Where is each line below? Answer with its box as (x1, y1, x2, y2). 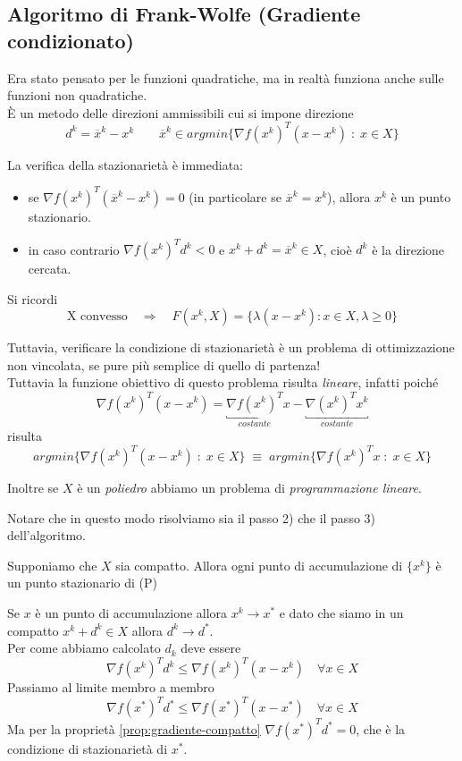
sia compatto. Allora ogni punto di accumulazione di (115, 555, 403, 574)
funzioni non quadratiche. (7, 86, 147, 105)
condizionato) (7, 26, 134, 54)
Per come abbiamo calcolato (7, 638, 161, 657)
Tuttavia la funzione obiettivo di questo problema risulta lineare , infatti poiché (7, 373, 439, 392)
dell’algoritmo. (7, 526, 86, 545)
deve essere (181, 638, 241, 657)
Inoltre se (7, 478, 59, 497)
